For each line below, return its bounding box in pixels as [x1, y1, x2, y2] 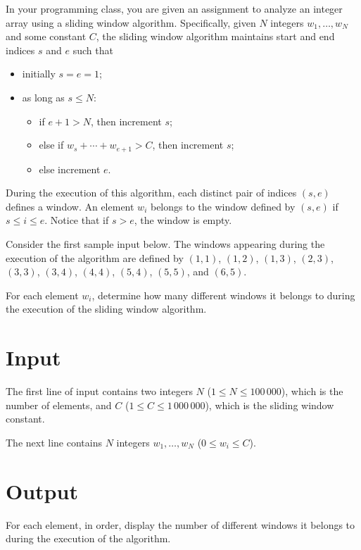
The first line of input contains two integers [6, 384, 193, 399]
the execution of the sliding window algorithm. [6, 301, 207, 316]
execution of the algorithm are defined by [6, 250, 184, 265]
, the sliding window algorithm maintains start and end [96, 29, 335, 44]
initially [22, 66, 56, 81]
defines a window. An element [6, 199, 134, 213]
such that [72, 42, 113, 57]
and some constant [6, 29, 87, 44]
